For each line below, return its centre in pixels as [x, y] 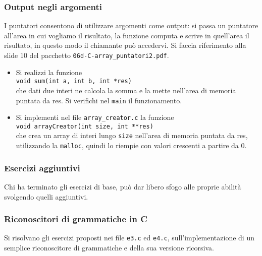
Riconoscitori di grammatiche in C [76, 219]
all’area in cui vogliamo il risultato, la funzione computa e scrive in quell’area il [127, 35]
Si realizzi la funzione [49, 72]
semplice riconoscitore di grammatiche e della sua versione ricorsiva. [109, 248]
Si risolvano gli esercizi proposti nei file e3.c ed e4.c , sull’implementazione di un [129, 238]
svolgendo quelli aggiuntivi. [46, 196]
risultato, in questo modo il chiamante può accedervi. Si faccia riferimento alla [125, 45]
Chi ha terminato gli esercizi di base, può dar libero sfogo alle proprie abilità [123, 186]
